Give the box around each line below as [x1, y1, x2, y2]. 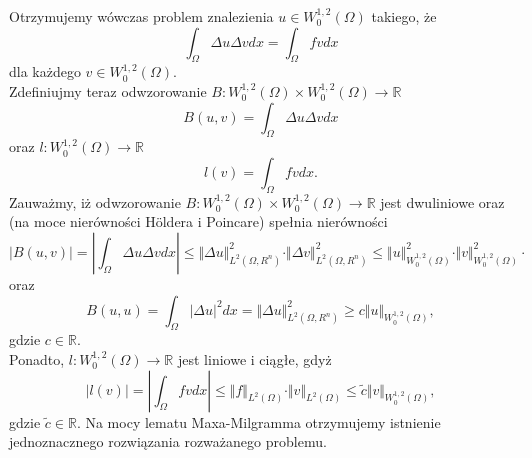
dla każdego [9, 61, 81, 82]
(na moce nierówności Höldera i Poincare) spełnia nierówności [9, 211, 388, 232]
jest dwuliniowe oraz [380, 191, 505, 212]
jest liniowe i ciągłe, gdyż [177, 348, 332, 369]
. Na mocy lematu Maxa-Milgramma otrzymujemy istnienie [76, 411, 441, 432]
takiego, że [371, 6, 437, 26]
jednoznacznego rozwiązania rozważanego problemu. [9, 431, 327, 452]
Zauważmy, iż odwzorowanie [9, 191, 181, 212]
